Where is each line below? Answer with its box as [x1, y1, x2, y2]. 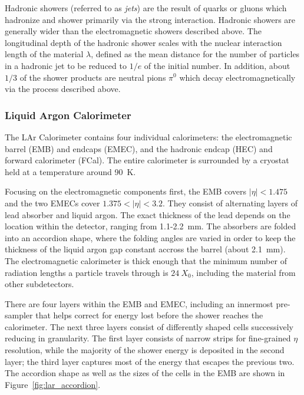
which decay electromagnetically [179, 71, 296, 83]
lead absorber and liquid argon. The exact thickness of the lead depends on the [5, 208, 290, 220]
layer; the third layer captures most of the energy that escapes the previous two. [5, 355, 295, 367]
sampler [5, 309, 33, 321]
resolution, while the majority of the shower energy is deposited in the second [5, 344, 285, 356]
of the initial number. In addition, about [144, 59, 290, 71]
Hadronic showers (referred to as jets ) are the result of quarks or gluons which [5, 2, 287, 14]
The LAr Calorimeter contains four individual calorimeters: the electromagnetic [5, 130, 292, 143]
